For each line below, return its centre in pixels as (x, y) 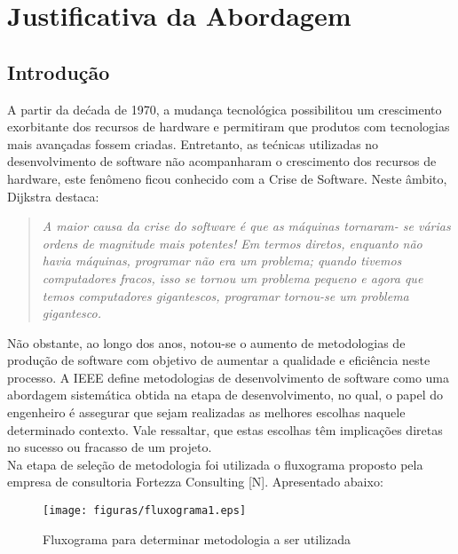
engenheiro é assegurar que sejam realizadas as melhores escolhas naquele (206, 412)
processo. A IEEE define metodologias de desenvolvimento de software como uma (228, 377)
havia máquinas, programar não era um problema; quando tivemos (222, 261)
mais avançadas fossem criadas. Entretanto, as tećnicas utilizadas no (193, 143)
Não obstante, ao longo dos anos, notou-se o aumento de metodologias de (206, 342)
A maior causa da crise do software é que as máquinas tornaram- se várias (246, 226)
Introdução (59, 71)
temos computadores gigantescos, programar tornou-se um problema (225, 295)
